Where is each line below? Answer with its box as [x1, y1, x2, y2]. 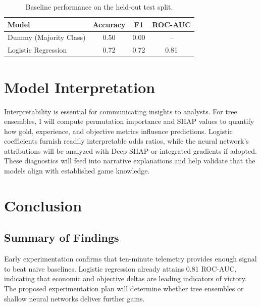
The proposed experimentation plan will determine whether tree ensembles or [4, 283, 244, 294]
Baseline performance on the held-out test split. [25, 2, 173, 12]
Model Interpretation [4, 76, 155, 97]
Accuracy [92, 19, 126, 29]
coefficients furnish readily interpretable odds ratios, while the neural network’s [4, 136, 249, 146]
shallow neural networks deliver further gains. [4, 293, 145, 303]
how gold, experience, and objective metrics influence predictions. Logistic [4, 125, 233, 136]
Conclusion [4, 195, 82, 215]
